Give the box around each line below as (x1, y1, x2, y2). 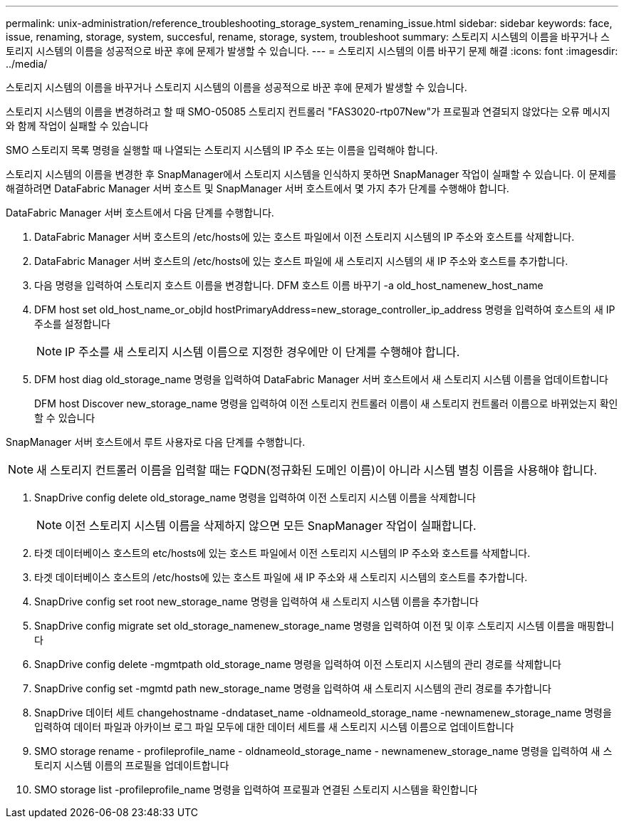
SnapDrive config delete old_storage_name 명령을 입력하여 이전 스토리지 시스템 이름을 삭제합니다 (34, 491, 476, 504)
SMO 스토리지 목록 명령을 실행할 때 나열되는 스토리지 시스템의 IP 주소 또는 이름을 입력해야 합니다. (6, 144, 438, 156)
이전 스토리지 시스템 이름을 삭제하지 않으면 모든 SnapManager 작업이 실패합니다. (65, 518, 477, 533)
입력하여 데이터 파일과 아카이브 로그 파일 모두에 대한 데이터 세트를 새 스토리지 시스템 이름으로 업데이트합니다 (34, 721, 514, 733)
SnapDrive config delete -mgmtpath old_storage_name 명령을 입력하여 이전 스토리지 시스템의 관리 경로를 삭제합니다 (34, 658, 561, 670)
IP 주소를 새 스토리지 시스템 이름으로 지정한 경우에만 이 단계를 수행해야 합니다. (65, 345, 460, 359)
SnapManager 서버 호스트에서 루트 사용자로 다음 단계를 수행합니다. (6, 436, 306, 448)
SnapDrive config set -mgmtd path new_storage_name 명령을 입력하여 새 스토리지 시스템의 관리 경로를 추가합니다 (34, 682, 551, 694)
